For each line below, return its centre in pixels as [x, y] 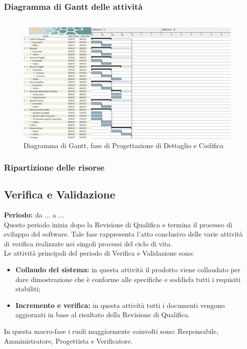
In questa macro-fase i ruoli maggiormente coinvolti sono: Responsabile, [111, 331]
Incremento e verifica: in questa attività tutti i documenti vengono [120, 305]
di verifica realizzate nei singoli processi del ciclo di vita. [88, 243]
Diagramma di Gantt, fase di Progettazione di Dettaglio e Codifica [123, 145]
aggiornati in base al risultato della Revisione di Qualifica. [103, 315]
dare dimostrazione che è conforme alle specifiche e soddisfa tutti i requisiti [128, 279]
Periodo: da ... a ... [34, 215]
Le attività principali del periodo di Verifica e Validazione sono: [99, 253]
